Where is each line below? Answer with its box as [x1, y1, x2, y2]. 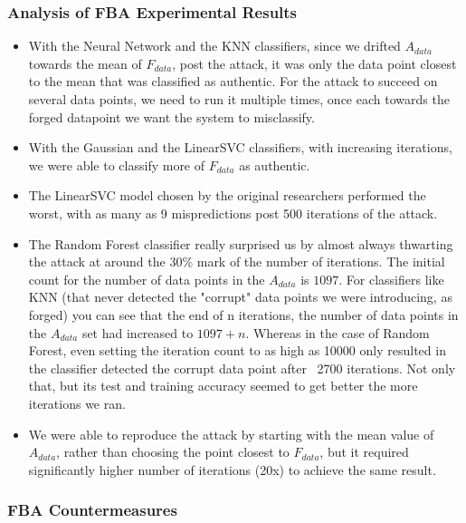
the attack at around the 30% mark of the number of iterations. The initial [28, 252, 445, 271]
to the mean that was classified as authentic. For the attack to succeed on [28, 72, 438, 91]
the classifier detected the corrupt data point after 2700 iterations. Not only [28, 358, 456, 377]
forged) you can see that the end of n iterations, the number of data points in [28, 305, 459, 324]
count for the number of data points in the [28, 269, 265, 288]
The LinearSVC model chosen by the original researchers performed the [28, 186, 426, 205]
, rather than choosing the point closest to [56, 442, 290, 461]
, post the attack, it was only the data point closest [172, 53, 457, 73]
